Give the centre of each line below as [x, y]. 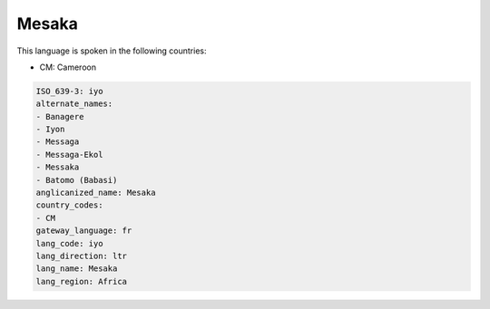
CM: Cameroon [68, 67]
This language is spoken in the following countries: [112, 51]
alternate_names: [74, 104]
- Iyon [50, 130]
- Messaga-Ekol [69, 154]
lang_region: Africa [81, 281]
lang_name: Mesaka [77, 269]
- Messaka [58, 167]
